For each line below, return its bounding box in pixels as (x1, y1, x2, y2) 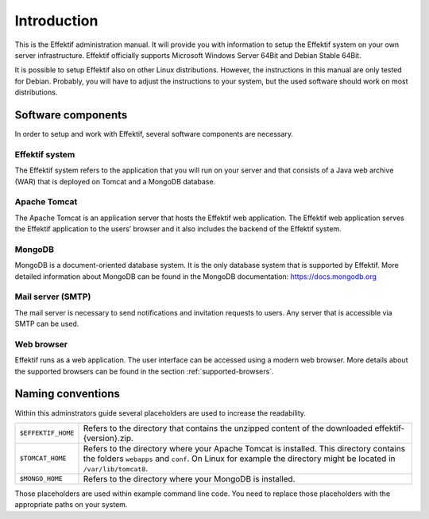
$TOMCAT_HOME (19, 454, 67, 463)
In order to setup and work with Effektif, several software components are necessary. (14, 130, 294, 139)
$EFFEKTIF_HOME (19, 429, 75, 437)
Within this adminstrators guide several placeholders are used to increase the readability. (14, 408, 306, 417)
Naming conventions (14, 387, 121, 401)
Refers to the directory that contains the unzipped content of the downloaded (83, 422, 373, 433)
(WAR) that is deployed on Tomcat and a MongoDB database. (14, 176, 216, 186)
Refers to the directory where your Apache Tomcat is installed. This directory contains (83, 443, 405, 454)
